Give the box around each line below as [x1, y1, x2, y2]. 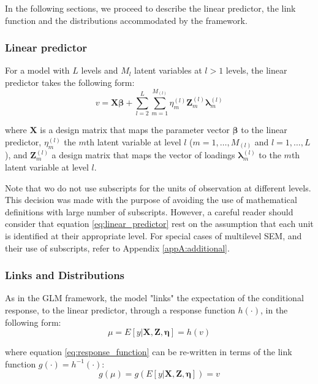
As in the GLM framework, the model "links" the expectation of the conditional [5, 291, 304, 304]
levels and [81, 64, 118, 77]
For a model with [5, 64, 70, 77]
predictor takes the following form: [5, 76, 135, 88]
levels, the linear [225, 64, 287, 77]
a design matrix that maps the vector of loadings [51, 148, 235, 161]
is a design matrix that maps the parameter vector [40, 123, 230, 136]
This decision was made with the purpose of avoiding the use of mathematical [5, 193, 297, 206]
